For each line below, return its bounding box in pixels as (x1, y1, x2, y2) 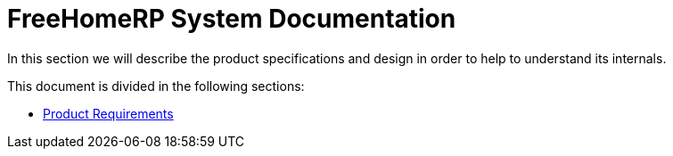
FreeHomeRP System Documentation (7, 4, 456, 34)
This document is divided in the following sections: (7, 78, 305, 94)
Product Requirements (43, 105, 174, 121)
